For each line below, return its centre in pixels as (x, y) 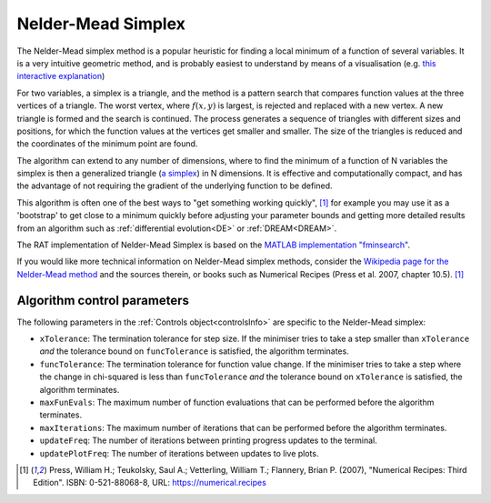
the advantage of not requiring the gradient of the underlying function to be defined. (175, 186)
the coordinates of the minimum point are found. (107, 144)
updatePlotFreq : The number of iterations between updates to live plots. (179, 453)
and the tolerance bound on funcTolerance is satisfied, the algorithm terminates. (194, 351)
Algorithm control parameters (103, 300)
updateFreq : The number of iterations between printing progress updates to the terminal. (208, 440)
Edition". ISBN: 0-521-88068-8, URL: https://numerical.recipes (150, 483)
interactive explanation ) (61, 76)
